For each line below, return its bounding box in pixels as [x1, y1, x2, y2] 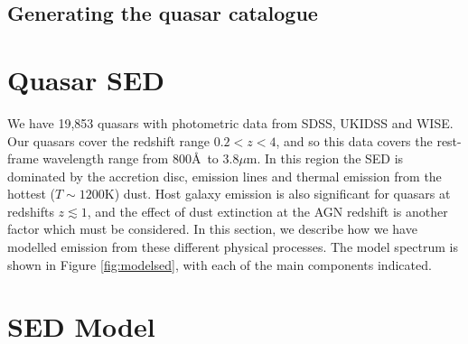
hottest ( [7, 184, 55, 203]
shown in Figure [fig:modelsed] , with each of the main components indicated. [7, 255, 432, 274]
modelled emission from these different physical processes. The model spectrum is [7, 237, 458, 256]
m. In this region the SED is [246, 149, 404, 168]
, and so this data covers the [276, 131, 433, 150]
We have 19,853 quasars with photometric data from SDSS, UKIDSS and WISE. [7, 113, 454, 132]
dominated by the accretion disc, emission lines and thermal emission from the [7, 166, 442, 185]
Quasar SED [7, 60, 164, 98]
